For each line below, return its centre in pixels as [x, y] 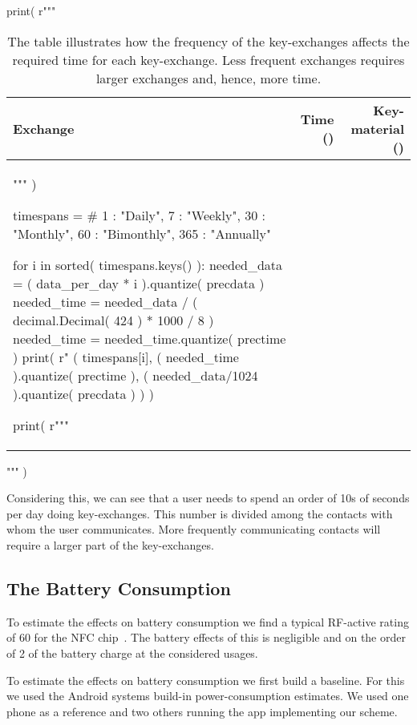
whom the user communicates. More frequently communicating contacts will [194, 529]
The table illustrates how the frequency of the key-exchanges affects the [208, 41]
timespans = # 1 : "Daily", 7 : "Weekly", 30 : [139, 215]
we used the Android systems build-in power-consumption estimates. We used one [208, 696]
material [377, 128]
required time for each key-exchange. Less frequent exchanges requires [208, 59]
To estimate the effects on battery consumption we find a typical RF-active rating [208, 621]
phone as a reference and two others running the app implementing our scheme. [202, 711]
